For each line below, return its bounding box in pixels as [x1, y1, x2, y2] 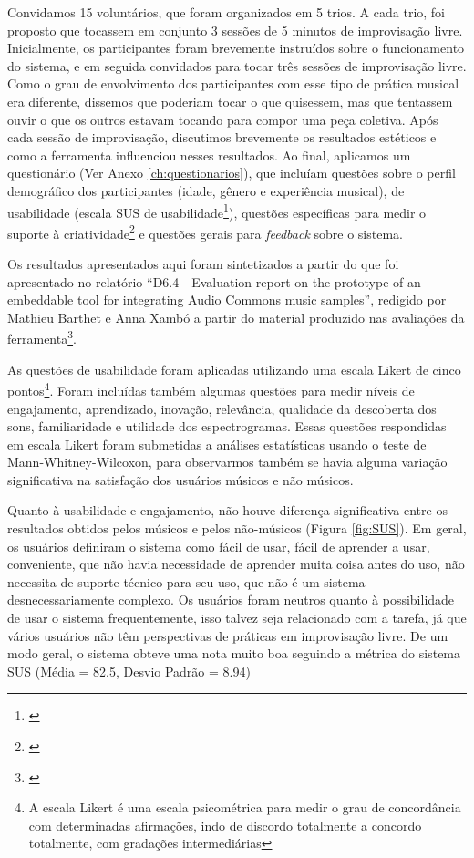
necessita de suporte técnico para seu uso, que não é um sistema [7, 572, 366, 591]
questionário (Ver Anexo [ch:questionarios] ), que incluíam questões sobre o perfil [7, 163, 456, 182]
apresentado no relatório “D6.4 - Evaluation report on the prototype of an [7, 272, 421, 291]
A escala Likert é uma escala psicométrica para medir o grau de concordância [28, 798, 461, 817]
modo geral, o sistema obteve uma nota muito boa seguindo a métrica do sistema [7, 644, 461, 663]
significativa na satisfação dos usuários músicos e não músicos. [7, 470, 354, 489]
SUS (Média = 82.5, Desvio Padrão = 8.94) [7, 661, 251, 680]
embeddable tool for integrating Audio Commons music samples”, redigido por [7, 290, 447, 309]
